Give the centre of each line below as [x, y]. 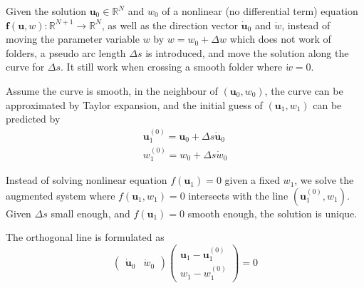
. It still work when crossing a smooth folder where [172, 67]
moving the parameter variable [73, 39]
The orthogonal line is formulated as [85, 237]
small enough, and [90, 213]
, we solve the [324, 180]
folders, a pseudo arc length [66, 52]
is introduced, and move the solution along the [247, 52]
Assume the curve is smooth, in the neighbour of [112, 90]
